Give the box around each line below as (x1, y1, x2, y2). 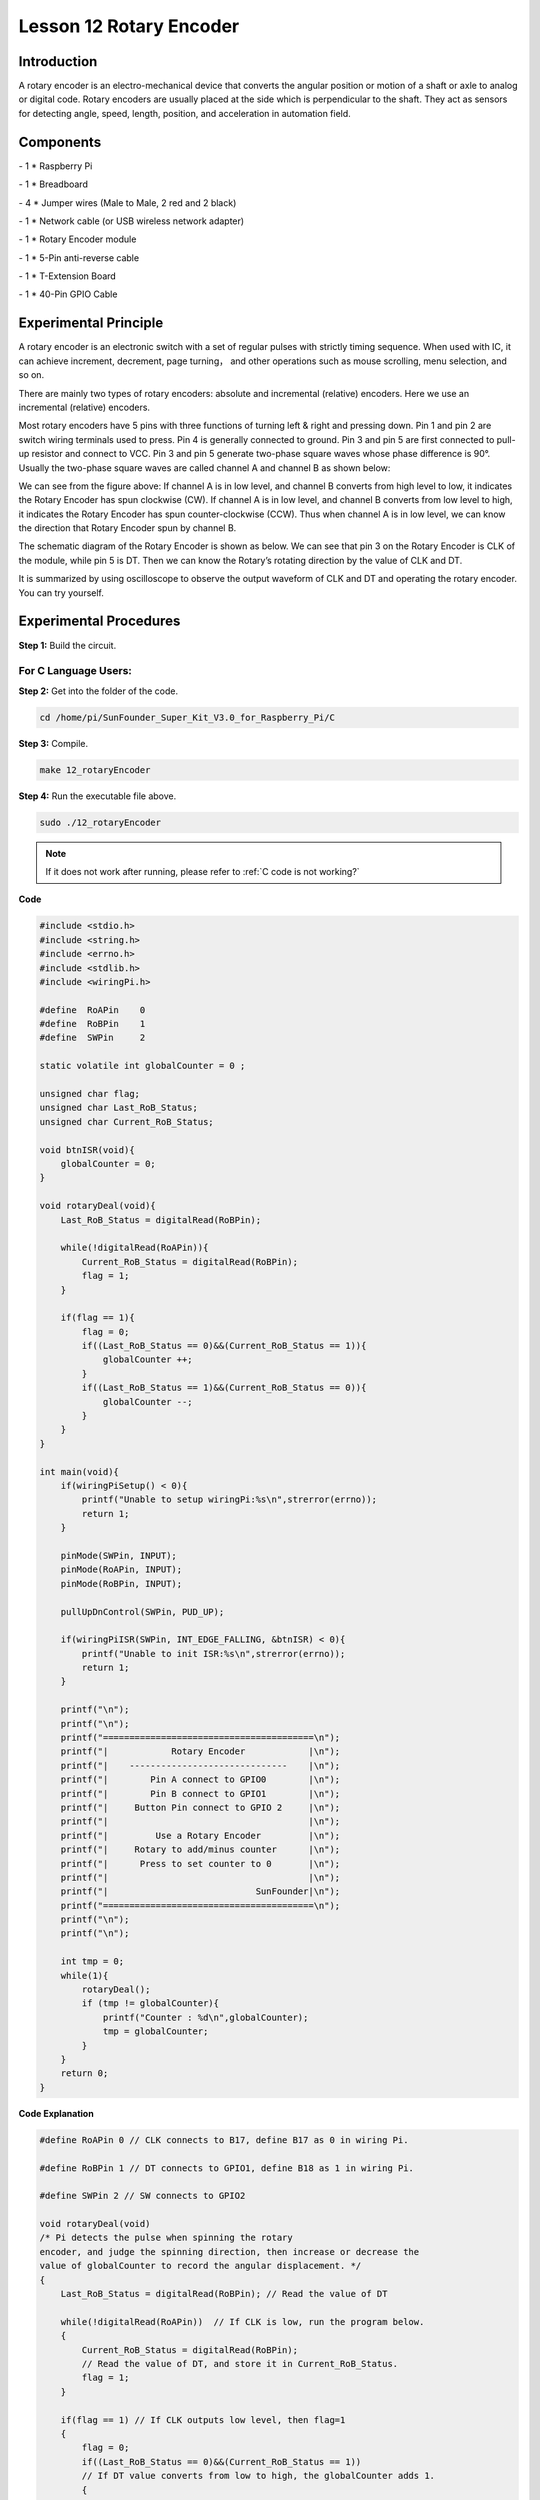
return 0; (60, 2068, 109, 2079)
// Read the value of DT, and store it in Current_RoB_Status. (81, 2358, 399, 2369)
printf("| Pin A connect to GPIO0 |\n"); (60, 1774, 341, 1785)
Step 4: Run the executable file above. (18, 790, 177, 802)
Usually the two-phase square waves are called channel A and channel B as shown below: (18, 461, 391, 474)
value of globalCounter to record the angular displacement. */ (39, 2260, 362, 2272)
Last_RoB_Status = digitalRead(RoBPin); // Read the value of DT (60, 2288, 388, 2300)
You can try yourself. (18, 586, 105, 599)
